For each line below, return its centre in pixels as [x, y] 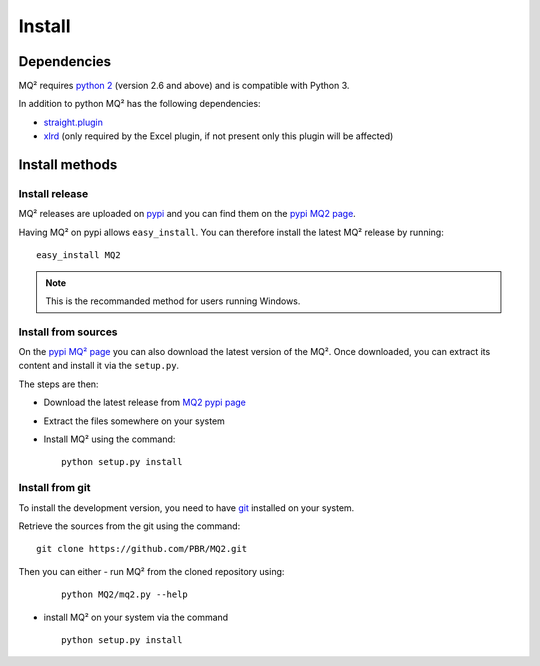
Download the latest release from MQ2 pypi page [145, 402]
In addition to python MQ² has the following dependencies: [139, 104]
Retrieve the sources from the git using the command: [129, 526]
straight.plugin [73, 122]
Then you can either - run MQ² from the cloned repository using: [151, 571]
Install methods [68, 165]
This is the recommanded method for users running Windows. [173, 301]
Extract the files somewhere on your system [134, 421]
